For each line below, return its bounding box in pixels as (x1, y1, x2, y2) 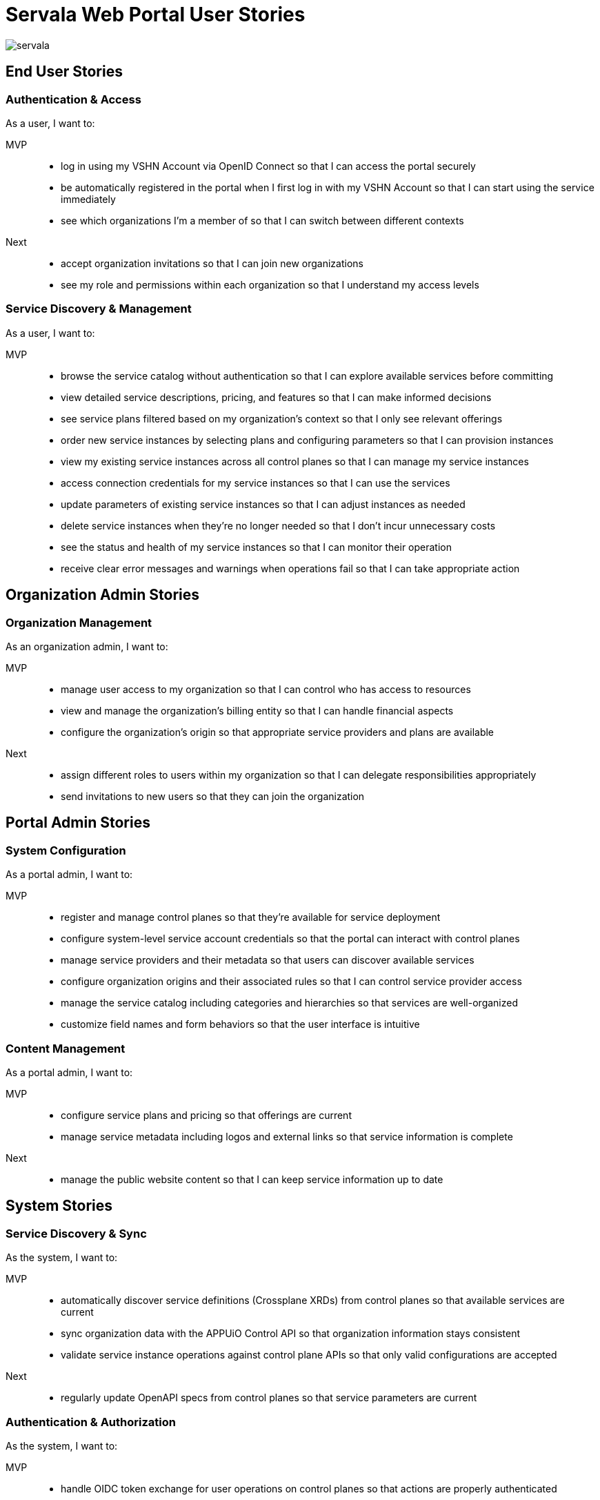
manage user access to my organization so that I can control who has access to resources (61, 683, 471, 695)
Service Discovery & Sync (6, 1226, 147, 1240)
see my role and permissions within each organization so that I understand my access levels (61, 278, 479, 291)
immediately (61, 193, 116, 205)
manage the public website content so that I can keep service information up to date (61, 1173, 443, 1185)
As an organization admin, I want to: (6, 640, 168, 652)
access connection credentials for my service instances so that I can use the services (61, 476, 450, 489)
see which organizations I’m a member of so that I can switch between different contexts (61, 214, 464, 226)
